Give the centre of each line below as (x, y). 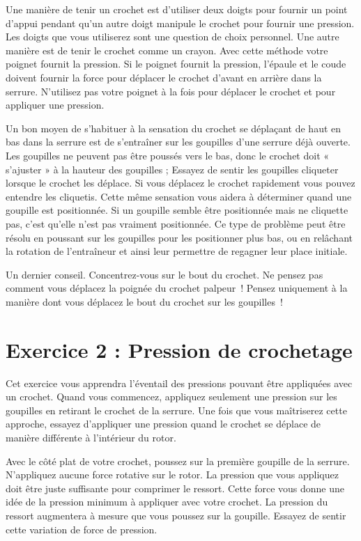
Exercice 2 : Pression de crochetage (179, 349)
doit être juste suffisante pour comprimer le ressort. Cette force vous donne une (175, 488)
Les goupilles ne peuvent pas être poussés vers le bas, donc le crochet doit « (168, 155)
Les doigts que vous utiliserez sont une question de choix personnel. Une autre (172, 37)
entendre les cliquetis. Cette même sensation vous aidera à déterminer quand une (179, 196)
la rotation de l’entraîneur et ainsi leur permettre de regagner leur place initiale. (177, 251)
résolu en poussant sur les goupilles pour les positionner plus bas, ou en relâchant (179, 237)
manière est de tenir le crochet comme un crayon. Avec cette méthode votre (167, 50)
